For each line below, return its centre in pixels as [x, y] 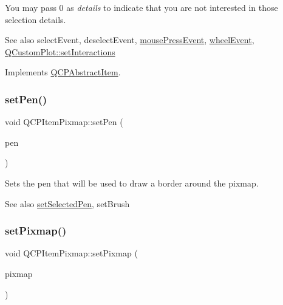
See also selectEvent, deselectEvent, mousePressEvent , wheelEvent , [130, 40]
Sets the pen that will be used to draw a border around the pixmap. [132, 183]
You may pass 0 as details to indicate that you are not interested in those [141, 7]
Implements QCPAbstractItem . [63, 72]
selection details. [36, 19]
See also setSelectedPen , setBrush [67, 203]
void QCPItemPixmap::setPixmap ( [71, 253]
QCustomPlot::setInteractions [60, 51]
